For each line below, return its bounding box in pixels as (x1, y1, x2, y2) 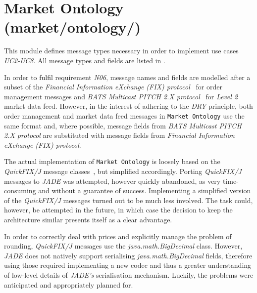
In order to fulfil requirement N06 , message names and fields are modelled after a (4, 72, 251, 82)
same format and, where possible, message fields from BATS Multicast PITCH (4, 120, 242, 130)
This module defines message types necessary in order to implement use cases (4, 45, 239, 56)
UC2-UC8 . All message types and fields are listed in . (4, 55, 165, 65)
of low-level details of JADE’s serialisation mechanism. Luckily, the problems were (4, 269, 254, 280)
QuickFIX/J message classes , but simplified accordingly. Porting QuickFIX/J (4, 166, 242, 176)
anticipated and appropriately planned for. (4, 279, 133, 290)
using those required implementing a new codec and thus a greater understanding (4, 260, 252, 270)
